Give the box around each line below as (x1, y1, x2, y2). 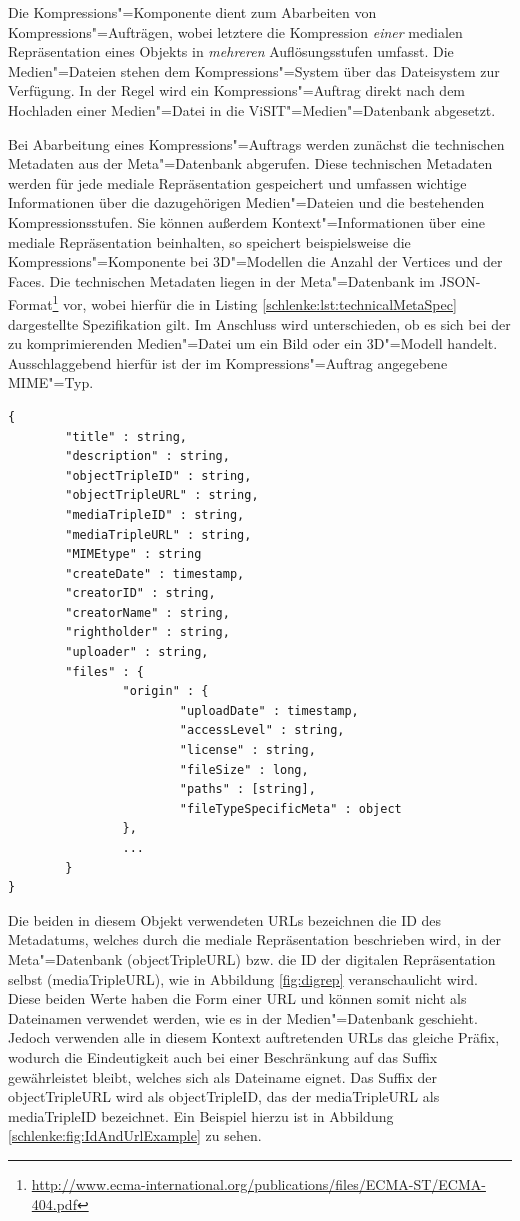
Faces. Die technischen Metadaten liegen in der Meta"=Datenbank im (8, 270, 435, 291)
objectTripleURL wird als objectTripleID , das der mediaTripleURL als (8, 1086, 440, 1107)
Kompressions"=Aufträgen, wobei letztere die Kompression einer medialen (8, 21, 463, 42)
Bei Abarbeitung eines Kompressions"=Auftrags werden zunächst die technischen (8, 133, 505, 154)
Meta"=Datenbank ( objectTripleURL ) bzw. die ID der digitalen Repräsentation (8, 948, 496, 969)
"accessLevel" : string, (179, 723, 345, 738)
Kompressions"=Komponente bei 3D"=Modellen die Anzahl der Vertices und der (8, 251, 503, 272)
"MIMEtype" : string (65, 547, 202, 562)
